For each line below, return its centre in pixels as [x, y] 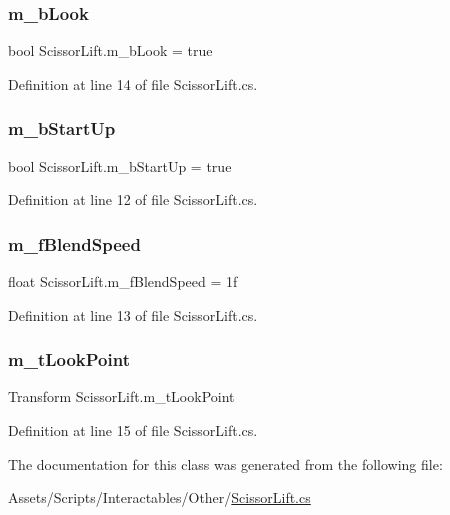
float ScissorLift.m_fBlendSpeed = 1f [123, 281]
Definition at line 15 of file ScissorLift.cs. [133, 430]
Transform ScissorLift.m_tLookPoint [121, 396]
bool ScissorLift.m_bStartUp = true [120, 165]
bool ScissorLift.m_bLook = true [110, 50]
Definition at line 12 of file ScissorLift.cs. [133, 199]
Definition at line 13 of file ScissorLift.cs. [133, 314]
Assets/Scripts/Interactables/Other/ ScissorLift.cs [159, 497]
